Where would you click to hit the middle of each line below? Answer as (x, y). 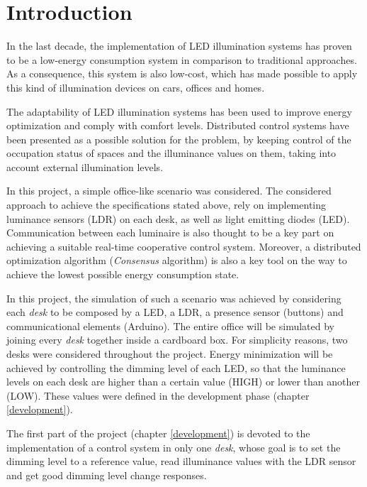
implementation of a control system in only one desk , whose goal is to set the (174, 447)
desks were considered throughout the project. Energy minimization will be (170, 354)
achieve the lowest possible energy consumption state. (123, 274)
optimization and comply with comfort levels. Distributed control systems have (178, 125)
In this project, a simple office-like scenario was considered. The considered (169, 191)
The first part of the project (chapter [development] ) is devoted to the (158, 433)
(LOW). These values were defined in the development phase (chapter (158, 395)
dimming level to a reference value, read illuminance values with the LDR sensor (181, 461)
